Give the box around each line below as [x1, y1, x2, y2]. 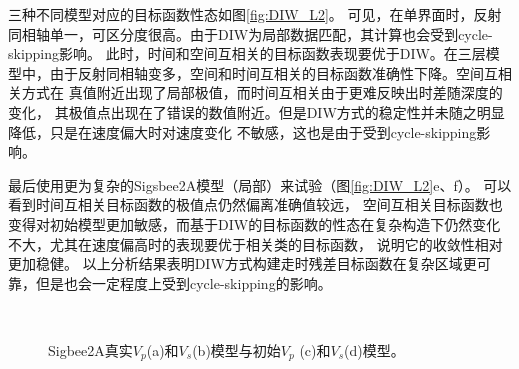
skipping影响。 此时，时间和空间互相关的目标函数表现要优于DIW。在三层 [8, 43, 486, 64]
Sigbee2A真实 [48, 339, 133, 360]
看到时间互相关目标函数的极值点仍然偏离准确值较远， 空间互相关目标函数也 [8, 194, 503, 215]
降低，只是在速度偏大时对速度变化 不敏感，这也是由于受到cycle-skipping [8, 121, 477, 142]
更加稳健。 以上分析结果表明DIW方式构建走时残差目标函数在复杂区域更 [8, 253, 477, 274]
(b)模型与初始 [192, 339, 281, 360]
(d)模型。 [344, 339, 405, 360]
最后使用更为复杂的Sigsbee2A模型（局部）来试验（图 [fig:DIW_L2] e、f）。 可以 [8, 174, 512, 195]
